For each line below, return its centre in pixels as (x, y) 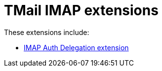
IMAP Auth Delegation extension (76, 47)
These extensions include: (47, 32)
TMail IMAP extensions (81, 10)
